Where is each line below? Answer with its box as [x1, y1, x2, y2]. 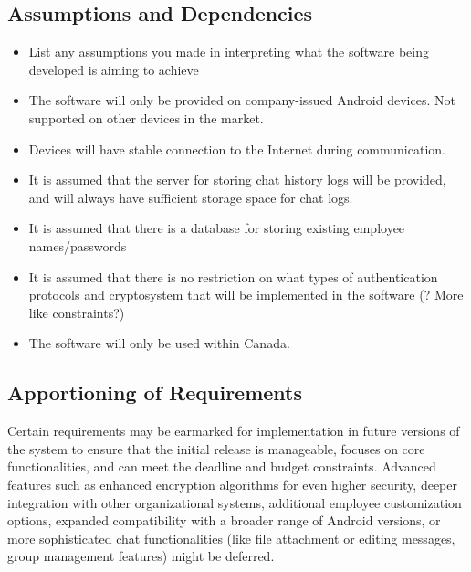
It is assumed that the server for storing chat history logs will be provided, [28, 170, 446, 189]
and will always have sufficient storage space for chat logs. [28, 187, 353, 207]
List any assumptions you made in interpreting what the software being [28, 42, 429, 61]
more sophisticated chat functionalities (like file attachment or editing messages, [7, 528, 455, 547]
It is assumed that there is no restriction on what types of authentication [28, 267, 438, 286]
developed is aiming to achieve [28, 59, 199, 79]
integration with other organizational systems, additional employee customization [7, 493, 462, 512]
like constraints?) [28, 302, 125, 322]
